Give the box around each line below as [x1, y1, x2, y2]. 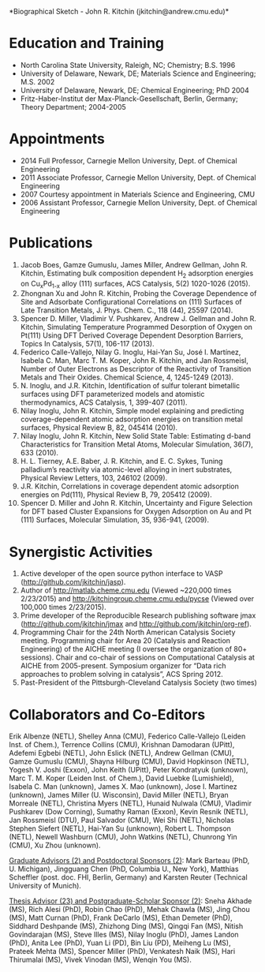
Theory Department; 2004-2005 [20, 102, 127, 111]
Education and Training [9, 35, 165, 52]
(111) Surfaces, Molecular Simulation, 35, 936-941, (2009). [20, 515, 210, 525]
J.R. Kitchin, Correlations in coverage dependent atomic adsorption [20, 481, 239, 492]
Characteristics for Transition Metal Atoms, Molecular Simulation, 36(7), [20, 439, 253, 449]
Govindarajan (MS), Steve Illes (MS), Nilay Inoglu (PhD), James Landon [9, 930, 239, 940]
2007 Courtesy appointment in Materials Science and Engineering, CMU [20, 189, 256, 199]
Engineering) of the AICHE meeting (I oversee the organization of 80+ [20, 645, 248, 654]
